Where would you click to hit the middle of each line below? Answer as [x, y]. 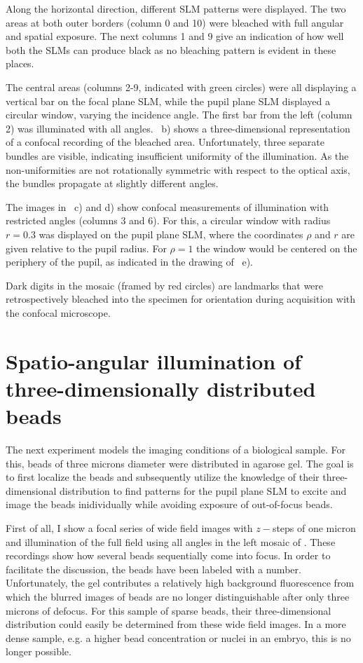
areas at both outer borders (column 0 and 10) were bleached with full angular [175, 22]
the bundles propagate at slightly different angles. [112, 183]
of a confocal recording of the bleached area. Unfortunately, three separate [165, 142]
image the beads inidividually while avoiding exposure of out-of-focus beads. [169, 504]
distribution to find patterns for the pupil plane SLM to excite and [203, 490]
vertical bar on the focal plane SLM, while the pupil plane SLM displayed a [168, 101]
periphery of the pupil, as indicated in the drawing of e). [129, 262]
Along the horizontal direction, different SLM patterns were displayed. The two [176, 8]
